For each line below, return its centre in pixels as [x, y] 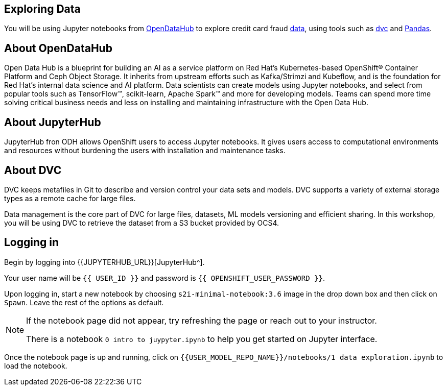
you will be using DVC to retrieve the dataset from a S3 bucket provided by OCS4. [142, 223]
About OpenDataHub [58, 48]
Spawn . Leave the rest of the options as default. [84, 302]
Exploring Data [42, 9]
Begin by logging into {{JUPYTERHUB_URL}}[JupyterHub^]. [104, 262]
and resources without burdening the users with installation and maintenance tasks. [145, 151]
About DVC [33, 170]
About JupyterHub [53, 122]
